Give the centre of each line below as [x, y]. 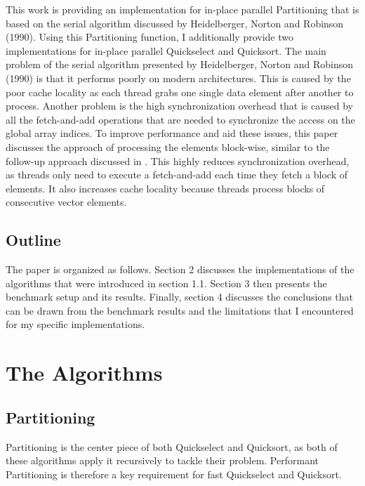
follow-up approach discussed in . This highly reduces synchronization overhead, [178, 160]
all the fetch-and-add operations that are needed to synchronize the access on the [180, 119]
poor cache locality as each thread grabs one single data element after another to [180, 92]
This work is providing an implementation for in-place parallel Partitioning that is [182, 9]
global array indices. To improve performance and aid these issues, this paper [172, 133]
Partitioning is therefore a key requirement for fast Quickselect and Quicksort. [174, 474]
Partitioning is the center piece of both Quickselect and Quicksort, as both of [172, 446]
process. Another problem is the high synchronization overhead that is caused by [179, 106]
